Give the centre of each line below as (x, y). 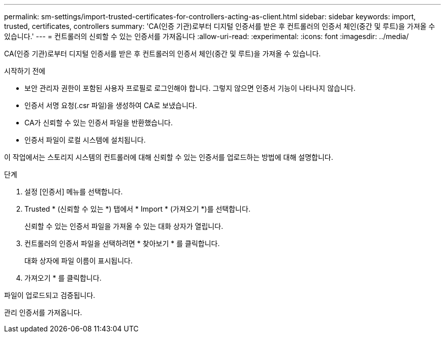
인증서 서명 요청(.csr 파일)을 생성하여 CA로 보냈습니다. (111, 105)
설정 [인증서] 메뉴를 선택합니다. (74, 192)
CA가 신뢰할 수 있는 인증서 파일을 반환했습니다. (99, 123)
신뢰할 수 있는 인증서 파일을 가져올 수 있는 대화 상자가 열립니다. (124, 226)
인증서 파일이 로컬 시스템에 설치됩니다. (85, 140)
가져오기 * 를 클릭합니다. (63, 278)
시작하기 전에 (25, 71)
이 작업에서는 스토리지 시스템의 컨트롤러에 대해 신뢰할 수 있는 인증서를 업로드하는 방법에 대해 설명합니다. (169, 157)
